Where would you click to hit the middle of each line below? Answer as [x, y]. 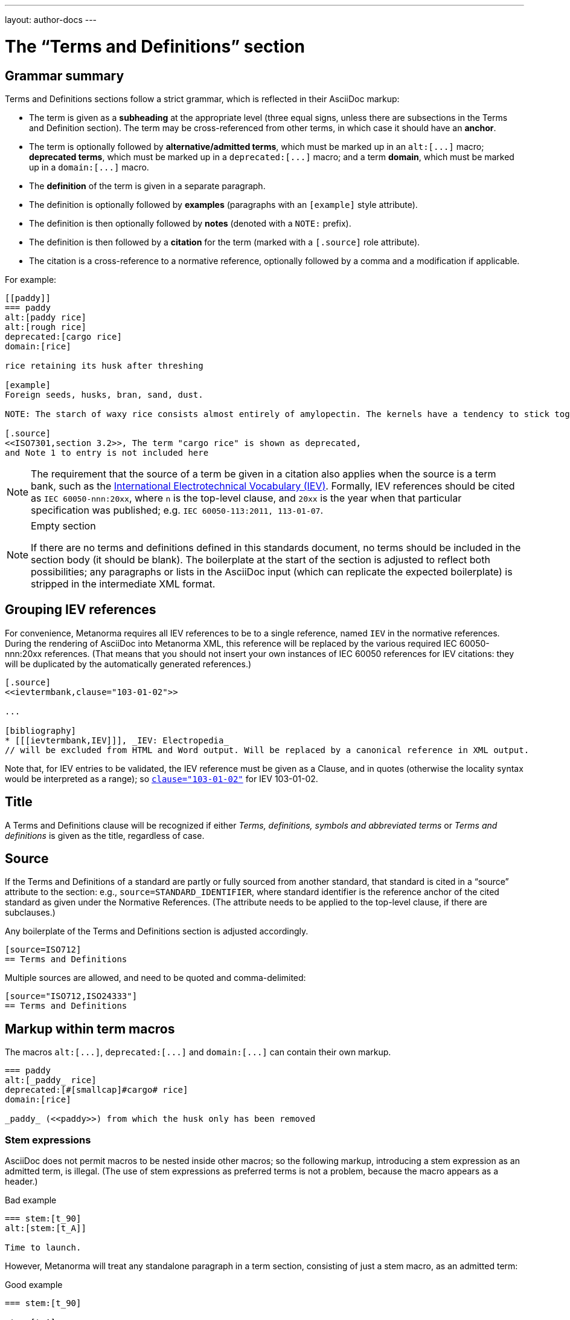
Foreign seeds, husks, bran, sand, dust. [104, 394]
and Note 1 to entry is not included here [107, 452]
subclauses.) [30, 913]
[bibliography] [41, 730]
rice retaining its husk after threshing [104, 365]
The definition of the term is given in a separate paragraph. [147, 186]
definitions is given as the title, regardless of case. [105, 835]
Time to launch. [43, 1248]
